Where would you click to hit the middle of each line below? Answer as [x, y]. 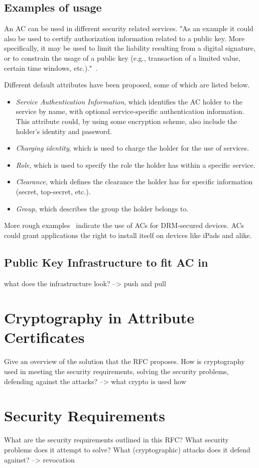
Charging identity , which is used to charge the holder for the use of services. [133, 148]
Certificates [44, 337]
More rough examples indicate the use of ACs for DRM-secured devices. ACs [124, 225]
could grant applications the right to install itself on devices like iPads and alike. [128, 235]
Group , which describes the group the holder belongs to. [102, 208]
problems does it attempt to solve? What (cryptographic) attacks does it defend [127, 449]
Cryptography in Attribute [99, 318]
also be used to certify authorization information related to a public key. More [124, 38]
